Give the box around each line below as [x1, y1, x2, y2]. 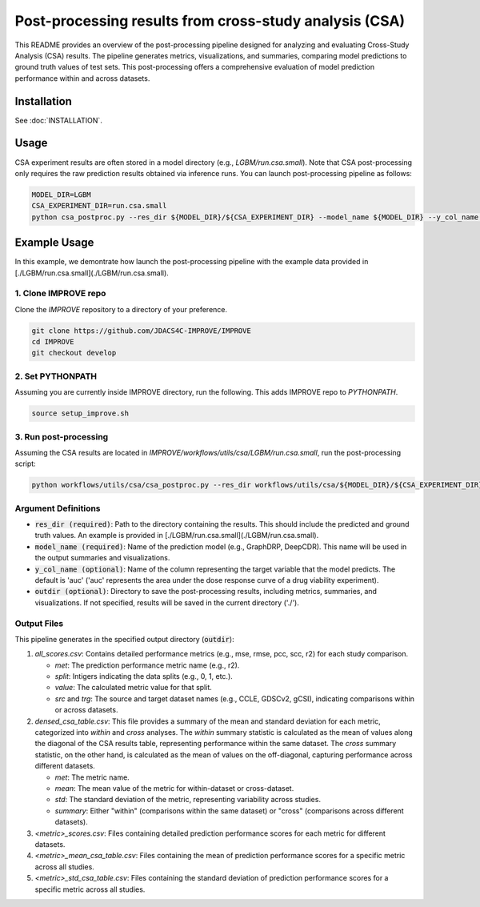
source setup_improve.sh [31, 409, 130, 418]
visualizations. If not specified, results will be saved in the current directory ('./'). [34, 597, 299, 608]
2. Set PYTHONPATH [14, 371, 98, 382]
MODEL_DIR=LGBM [31, 190, 91, 199]
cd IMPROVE [31, 337, 74, 347]
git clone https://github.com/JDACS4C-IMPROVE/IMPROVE [31, 326, 251, 335]
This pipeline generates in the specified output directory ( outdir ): [14, 634, 235, 644]
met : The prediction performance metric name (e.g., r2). [54, 660, 240, 670]
